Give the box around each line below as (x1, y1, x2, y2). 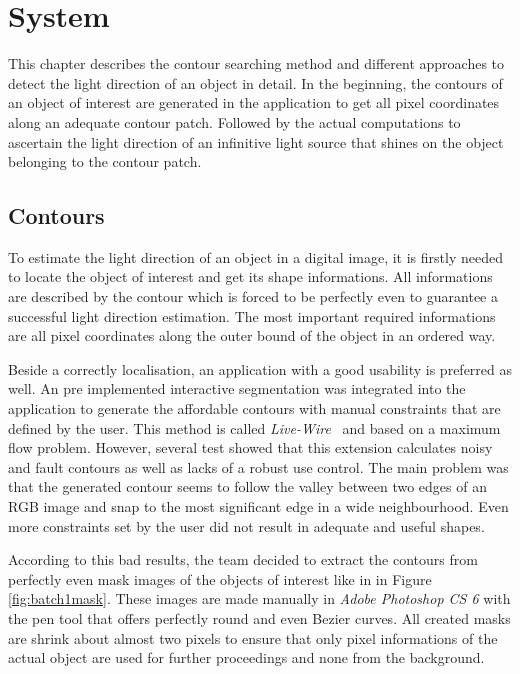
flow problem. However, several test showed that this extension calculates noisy (8, 437, 493, 458)
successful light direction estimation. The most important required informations (8, 305, 496, 326)
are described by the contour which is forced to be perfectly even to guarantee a (8, 286, 498, 307)
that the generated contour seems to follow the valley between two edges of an (8, 476, 487, 497)
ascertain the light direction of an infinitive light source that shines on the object (8, 131, 504, 152)
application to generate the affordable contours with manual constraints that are (8, 398, 501, 419)
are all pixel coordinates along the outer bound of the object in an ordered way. (8, 325, 496, 346)
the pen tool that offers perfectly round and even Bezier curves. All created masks (8, 607, 511, 628)
